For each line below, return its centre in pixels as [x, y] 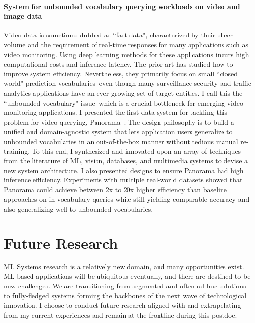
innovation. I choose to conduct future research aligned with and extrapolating [123, 305]
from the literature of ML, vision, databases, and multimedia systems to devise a [126, 161]
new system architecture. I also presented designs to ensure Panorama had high [124, 170]
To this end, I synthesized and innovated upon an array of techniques [136, 151]
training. [17, 151]
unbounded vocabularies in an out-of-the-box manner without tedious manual [121, 141]
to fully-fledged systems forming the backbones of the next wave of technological [125, 295]
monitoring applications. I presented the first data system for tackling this [116, 112]
